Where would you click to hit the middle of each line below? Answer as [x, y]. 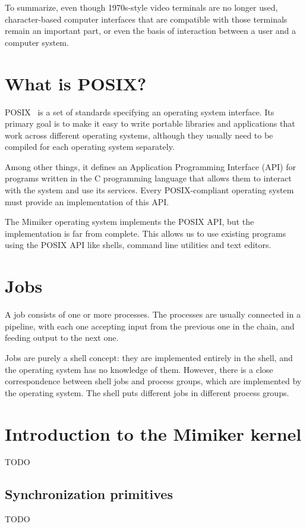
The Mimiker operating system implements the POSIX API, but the [130, 222]
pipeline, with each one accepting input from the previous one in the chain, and [150, 326]
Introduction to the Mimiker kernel [153, 433]
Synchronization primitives [89, 494]
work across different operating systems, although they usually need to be [139, 135]
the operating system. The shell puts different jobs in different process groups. [147, 392]
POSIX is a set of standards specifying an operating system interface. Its [140, 112]
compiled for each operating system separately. [90, 147]
